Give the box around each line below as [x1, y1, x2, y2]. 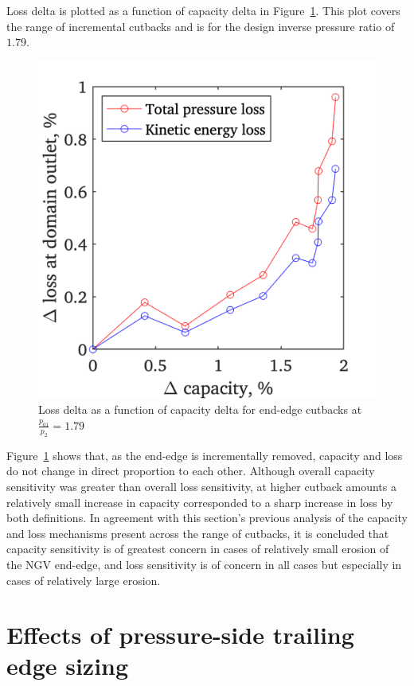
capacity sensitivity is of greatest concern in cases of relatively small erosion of [6, 540, 389, 557]
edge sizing [6, 649, 129, 682]
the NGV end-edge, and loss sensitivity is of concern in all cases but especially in [6, 555, 402, 572]
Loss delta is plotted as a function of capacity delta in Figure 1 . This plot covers [6, 2, 400, 18]
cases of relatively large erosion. [6, 571, 161, 588]
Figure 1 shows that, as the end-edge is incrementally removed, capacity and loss [6, 446, 403, 463]
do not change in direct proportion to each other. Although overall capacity [6, 462, 375, 479]
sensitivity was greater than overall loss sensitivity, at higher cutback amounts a [6, 477, 396, 494]
